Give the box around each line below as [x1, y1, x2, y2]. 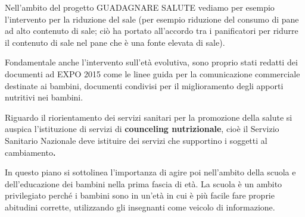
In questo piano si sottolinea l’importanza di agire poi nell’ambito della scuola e [5, 166, 296, 178]
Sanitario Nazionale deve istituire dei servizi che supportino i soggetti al [5, 134, 267, 146]
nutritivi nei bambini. [5, 91, 83, 103]
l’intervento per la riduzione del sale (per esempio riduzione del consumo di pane [5, 12, 299, 25]
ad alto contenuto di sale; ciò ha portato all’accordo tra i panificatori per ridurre [5, 24, 298, 37]
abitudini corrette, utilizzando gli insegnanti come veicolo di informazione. [5, 200, 275, 213]
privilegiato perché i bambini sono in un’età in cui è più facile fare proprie [5, 189, 275, 202]
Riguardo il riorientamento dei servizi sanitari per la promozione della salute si [5, 111, 292, 123]
